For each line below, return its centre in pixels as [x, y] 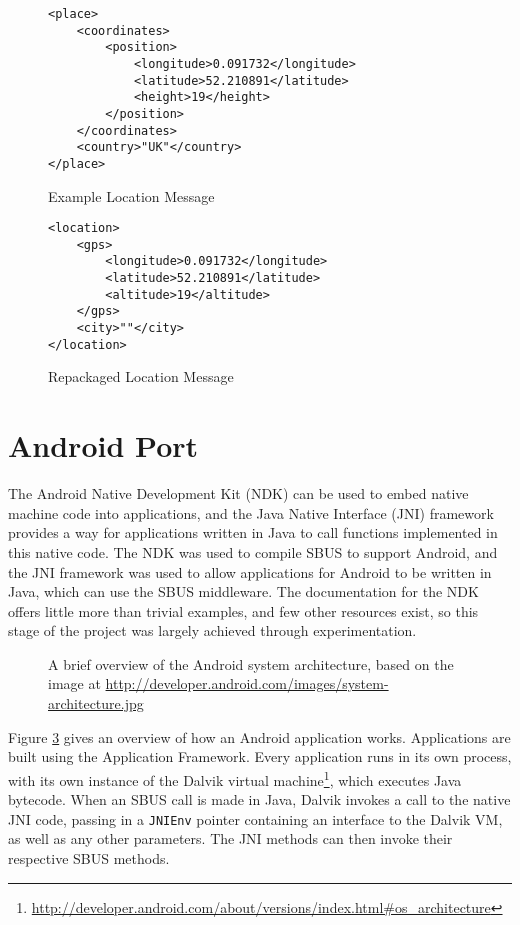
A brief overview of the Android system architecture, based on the [251, 663]
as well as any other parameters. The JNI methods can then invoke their [230, 838]
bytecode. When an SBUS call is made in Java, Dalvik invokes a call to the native [259, 799]
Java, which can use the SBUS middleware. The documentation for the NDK [243, 591]
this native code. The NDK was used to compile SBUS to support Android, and [253, 551]
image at [74, 683]
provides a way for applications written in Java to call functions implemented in [253, 532]
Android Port [103, 445]
